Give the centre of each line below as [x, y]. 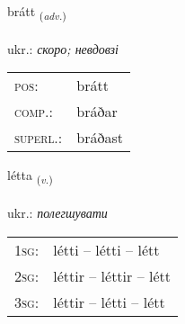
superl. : [39, 138]
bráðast [100, 138]
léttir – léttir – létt [112, 275]
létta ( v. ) [30, 176]
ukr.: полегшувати [57, 213]
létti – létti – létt [106, 249]
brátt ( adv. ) [37, 12]
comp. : [34, 112]
